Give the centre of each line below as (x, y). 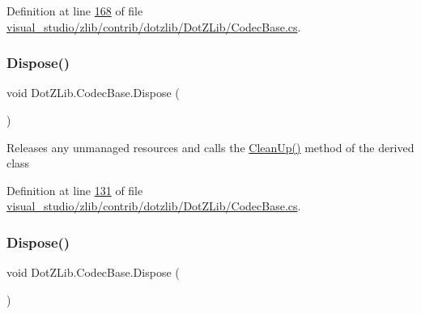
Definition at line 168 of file (75, 11)
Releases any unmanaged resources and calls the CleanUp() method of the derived (210, 147)
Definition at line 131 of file (75, 190)
